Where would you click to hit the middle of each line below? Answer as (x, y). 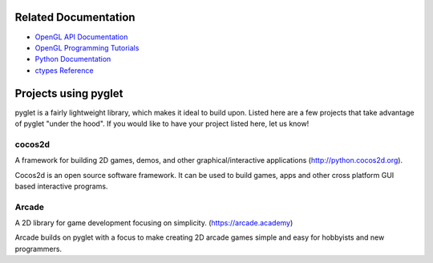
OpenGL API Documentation (81, 37)
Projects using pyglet (69, 93)
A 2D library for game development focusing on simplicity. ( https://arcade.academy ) (154, 223)
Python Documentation (73, 59)
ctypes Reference (64, 70)
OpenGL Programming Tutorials (87, 47)
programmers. (38, 249)
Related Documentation (75, 17)
